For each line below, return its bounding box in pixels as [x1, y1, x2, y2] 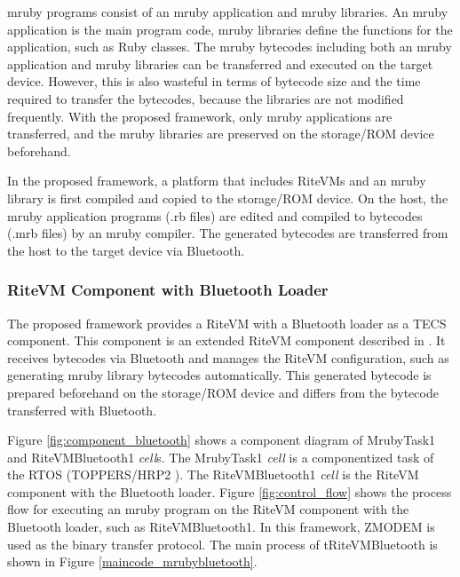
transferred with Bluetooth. [7, 400, 157, 419]
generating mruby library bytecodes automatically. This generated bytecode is [7, 366, 432, 384]
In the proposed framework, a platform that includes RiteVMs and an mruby [7, 171, 426, 190]
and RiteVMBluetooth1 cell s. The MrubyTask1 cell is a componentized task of [7, 447, 434, 466]
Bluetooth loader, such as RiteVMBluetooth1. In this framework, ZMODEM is [7, 518, 435, 536]
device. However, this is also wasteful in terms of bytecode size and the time [7, 72, 421, 91]
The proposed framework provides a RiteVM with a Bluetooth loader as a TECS [7, 313, 447, 332]
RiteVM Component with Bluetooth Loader [7, 279, 329, 301]
